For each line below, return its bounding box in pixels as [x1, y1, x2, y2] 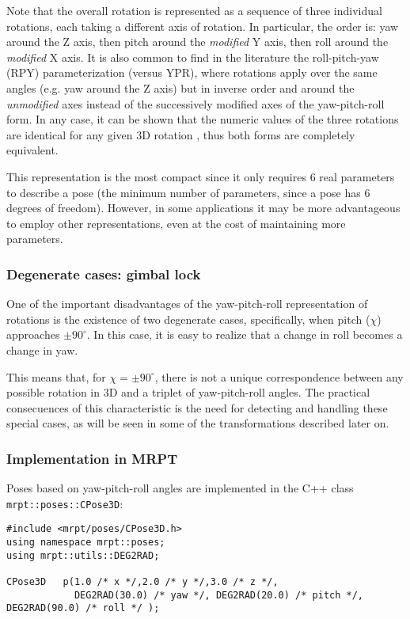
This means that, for [6, 368, 106, 385]
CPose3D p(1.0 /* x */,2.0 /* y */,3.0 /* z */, [6, 575, 279, 587]
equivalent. [6, 142, 59, 158]
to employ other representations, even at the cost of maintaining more [6, 215, 346, 231]
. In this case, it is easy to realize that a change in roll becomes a [86, 326, 403, 343]
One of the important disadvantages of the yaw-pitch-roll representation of [6, 295, 368, 312]
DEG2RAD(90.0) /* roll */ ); [6, 602, 160, 614]
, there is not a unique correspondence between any [154, 368, 404, 385]
